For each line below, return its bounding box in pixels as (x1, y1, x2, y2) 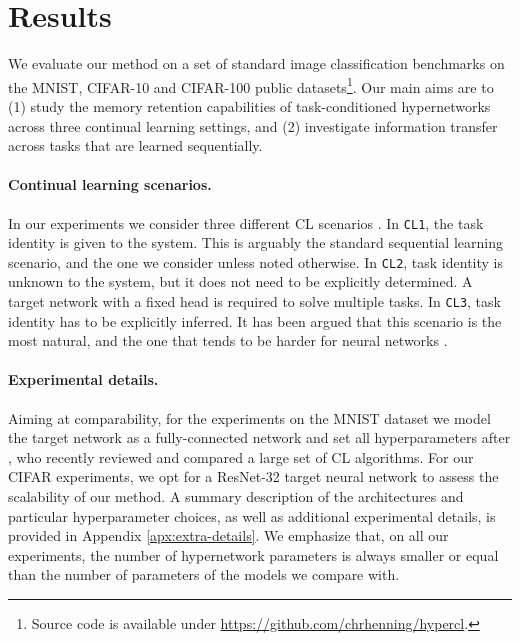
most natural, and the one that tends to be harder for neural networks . (8, 330, 448, 351)
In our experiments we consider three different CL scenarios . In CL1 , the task (8, 212, 484, 233)
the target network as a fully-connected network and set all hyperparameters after (8, 427, 511, 448)
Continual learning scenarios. (8, 174, 212, 195)
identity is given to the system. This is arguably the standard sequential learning (8, 232, 503, 253)
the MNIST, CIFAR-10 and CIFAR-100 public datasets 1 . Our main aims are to (8, 73, 494, 97)
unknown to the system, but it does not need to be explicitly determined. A (8, 271, 473, 292)
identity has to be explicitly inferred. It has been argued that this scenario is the (8, 310, 502, 331)
